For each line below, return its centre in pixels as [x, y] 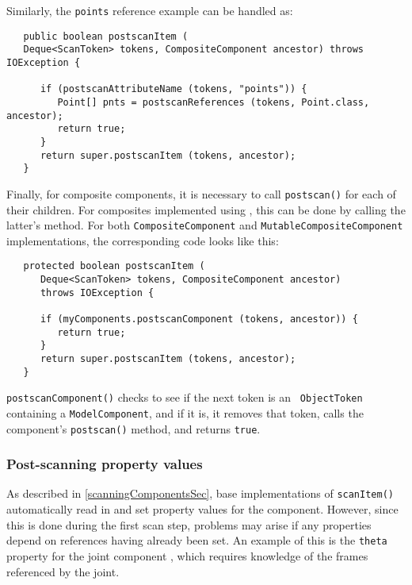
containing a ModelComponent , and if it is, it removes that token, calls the [185, 412]
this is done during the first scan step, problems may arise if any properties [189, 524]
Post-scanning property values [105, 464]
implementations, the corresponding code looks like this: [143, 240]
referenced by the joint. [63, 571]
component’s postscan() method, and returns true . [134, 428]
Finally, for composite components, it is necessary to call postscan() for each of [201, 193]
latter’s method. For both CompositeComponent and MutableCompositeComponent [205, 225]
